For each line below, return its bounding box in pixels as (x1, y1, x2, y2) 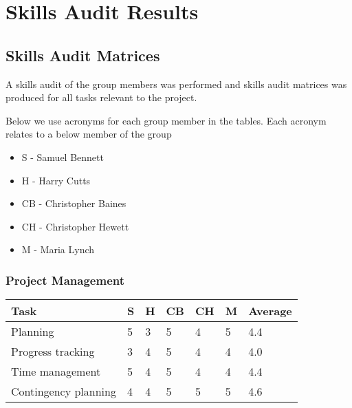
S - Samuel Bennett (21, 149, 104, 164)
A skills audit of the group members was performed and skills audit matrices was (5, 76, 347, 91)
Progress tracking (11, 343, 95, 360)
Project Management (5, 271, 125, 288)
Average (248, 303, 292, 319)
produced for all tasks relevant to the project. (5, 90, 197, 105)
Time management (11, 363, 101, 380)
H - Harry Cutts (21, 173, 91, 187)
